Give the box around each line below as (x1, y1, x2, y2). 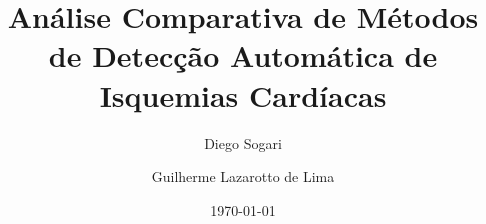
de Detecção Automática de (48, 35, 438, 76)
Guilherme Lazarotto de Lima (151, 166, 335, 187)
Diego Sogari (204, 132, 282, 153)
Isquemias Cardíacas (99, 74, 387, 115)
